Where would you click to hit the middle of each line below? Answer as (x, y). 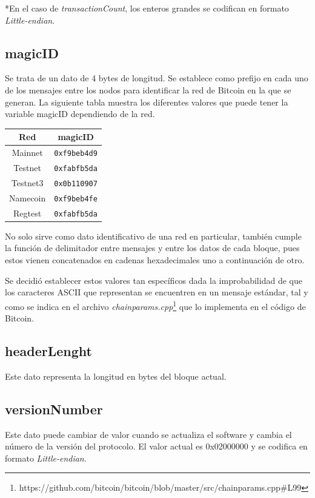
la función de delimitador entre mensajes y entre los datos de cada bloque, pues (152, 248)
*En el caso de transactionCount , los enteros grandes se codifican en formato (147, 8)
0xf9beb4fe (76, 199)
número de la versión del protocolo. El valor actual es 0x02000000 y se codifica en (156, 446)
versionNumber (54, 409)
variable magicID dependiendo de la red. (80, 114)
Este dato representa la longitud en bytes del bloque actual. (116, 376)
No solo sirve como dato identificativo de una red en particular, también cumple (153, 236)
